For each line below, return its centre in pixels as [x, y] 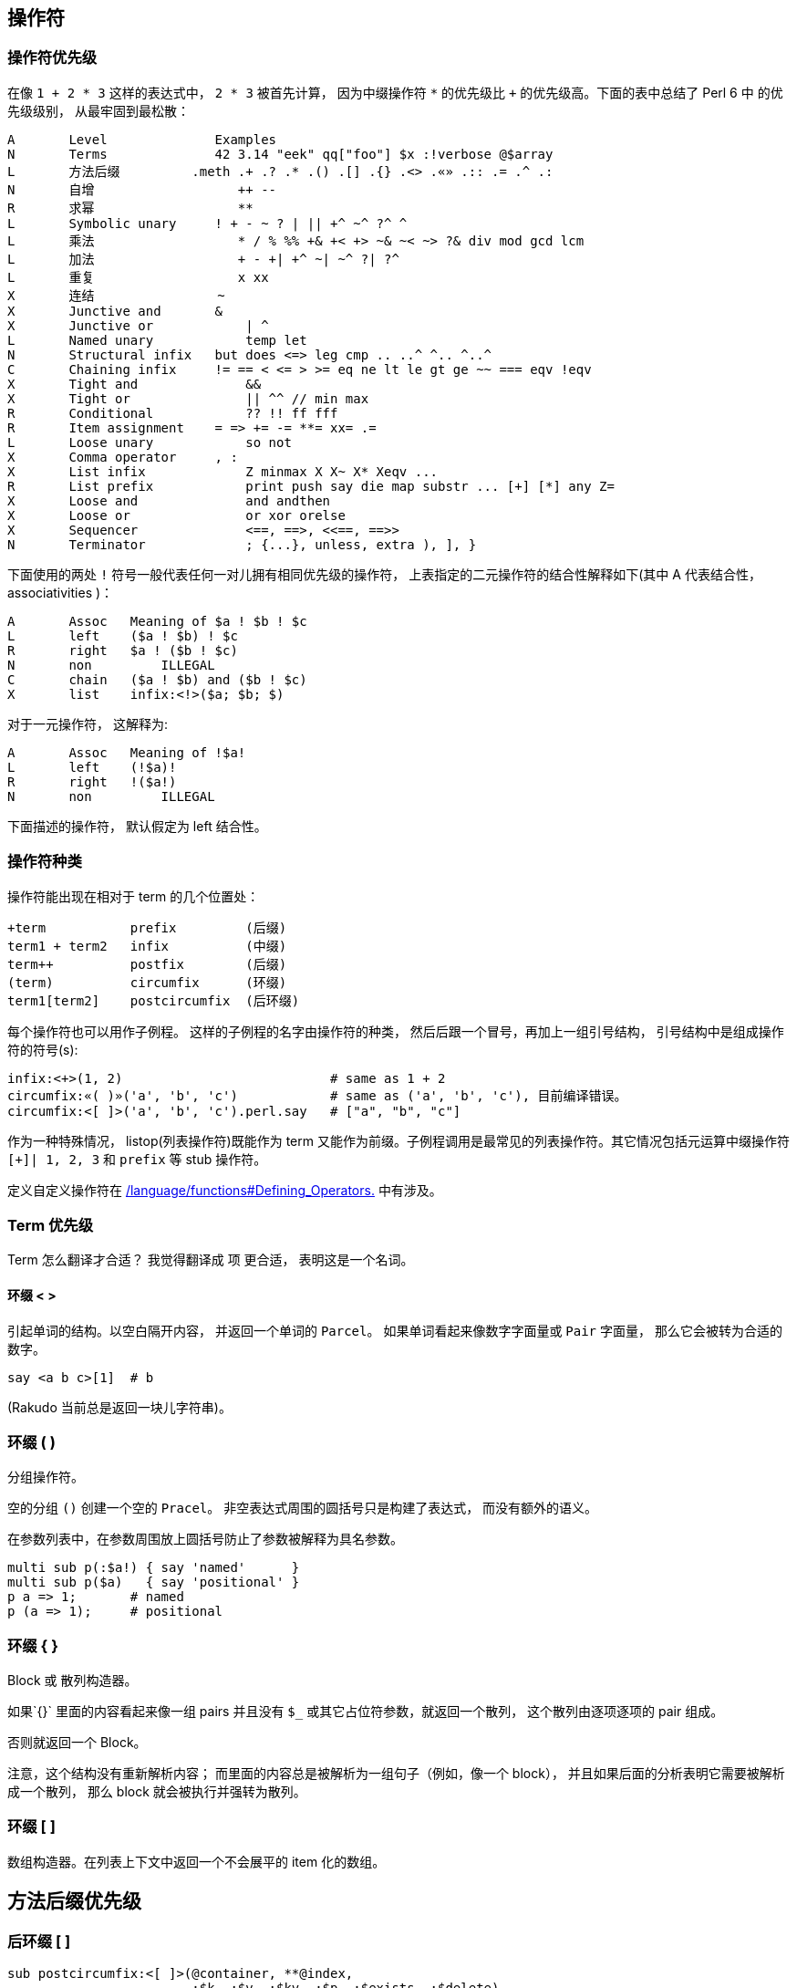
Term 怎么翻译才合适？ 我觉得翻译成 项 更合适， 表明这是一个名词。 [211, 1260]
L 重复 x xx [138, 277]
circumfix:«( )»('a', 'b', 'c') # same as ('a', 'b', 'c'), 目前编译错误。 [317, 1095]
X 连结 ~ [116, 295]
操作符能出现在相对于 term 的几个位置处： [134, 896]
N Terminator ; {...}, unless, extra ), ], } [242, 544]
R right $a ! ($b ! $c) [123, 650]
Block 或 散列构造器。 [72, 1681]
